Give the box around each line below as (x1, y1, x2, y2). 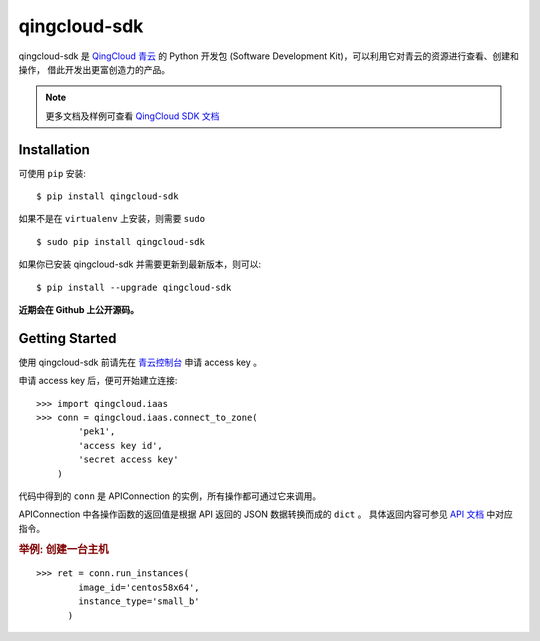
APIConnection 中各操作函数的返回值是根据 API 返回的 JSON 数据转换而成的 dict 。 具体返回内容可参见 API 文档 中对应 (18, 508, 514, 520)
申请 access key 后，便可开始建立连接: (18, 375, 178, 387)
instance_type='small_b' (78, 596, 200, 607)
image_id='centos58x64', (78, 581, 200, 593)
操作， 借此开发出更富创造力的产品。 (18, 63, 170, 75)
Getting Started (18, 330, 117, 347)
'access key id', (78, 440, 164, 451)
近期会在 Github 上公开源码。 (18, 303, 140, 315)
